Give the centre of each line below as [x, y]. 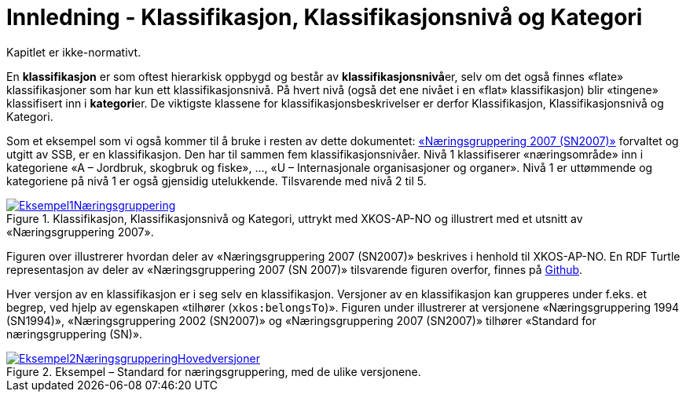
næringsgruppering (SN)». [75, 334]
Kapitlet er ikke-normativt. [74, 52]
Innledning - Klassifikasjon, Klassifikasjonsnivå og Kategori [325, 17]
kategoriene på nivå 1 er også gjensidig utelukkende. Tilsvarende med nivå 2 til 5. [216, 181]
